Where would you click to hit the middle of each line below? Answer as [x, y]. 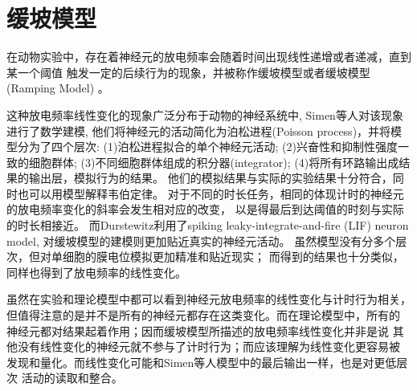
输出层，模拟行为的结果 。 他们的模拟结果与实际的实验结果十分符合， [211, 178]
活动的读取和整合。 [72, 378]
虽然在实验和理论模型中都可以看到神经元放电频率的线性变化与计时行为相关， [209, 299]
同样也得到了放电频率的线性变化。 [96, 272]
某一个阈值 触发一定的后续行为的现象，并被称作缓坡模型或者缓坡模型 [188, 72]
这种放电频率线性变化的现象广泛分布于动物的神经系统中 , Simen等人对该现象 [205, 114]
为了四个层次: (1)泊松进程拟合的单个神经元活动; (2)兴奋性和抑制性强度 [213, 147]
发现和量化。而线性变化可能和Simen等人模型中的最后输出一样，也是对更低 [202, 362]
